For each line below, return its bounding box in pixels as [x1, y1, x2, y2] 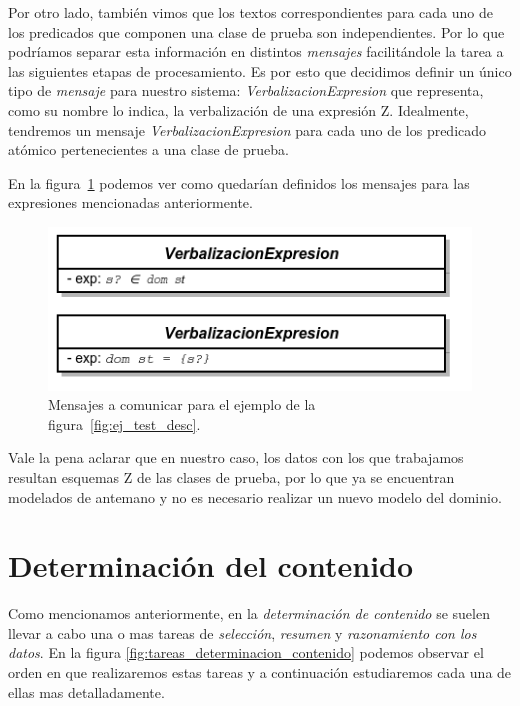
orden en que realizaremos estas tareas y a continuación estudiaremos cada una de [8, 662, 512, 682]
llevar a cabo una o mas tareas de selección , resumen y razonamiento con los [8, 622, 477, 643]
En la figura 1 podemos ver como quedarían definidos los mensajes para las [8, 172, 470, 193]
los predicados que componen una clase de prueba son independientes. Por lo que [8, 21, 505, 42]
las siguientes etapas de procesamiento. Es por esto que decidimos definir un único [8, 60, 512, 81]
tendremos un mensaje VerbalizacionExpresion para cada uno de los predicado [8, 119, 487, 140]
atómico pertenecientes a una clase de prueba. [8, 139, 289, 160]
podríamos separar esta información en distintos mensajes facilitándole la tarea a [8, 41, 504, 62]
